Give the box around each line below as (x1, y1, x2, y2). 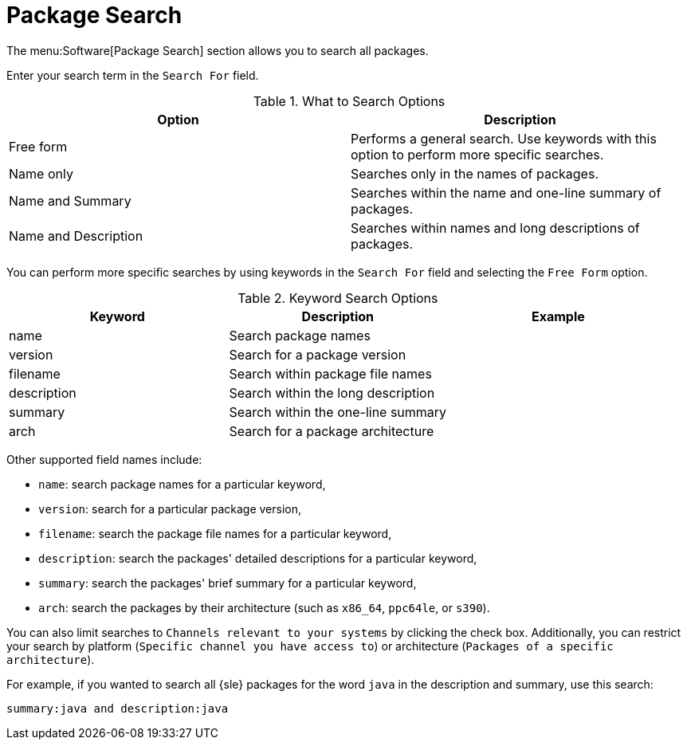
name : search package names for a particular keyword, (38, 477, 326, 491)
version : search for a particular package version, (38, 501, 302, 516)
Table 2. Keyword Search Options (238, 289, 438, 306)
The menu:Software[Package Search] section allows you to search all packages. (6, 43, 429, 57)
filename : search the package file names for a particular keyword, (38, 526, 392, 540)
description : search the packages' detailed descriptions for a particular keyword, (38, 551, 477, 565)
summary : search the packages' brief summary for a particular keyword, (38, 575, 417, 590)
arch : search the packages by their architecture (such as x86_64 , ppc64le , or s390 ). (38, 600, 490, 614)
